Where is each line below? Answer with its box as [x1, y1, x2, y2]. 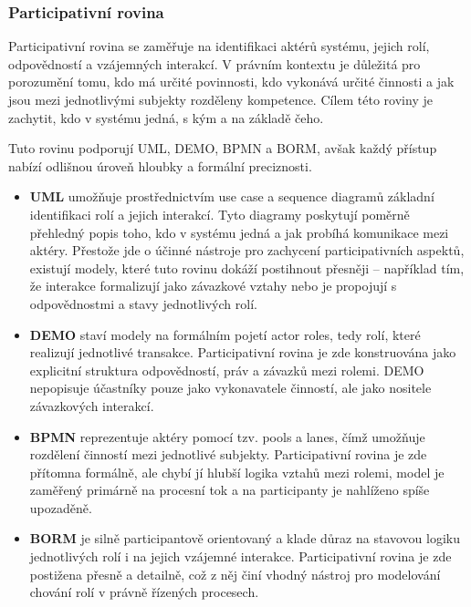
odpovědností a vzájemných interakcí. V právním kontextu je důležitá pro [8, 54, 421, 73]
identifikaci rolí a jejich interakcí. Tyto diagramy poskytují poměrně [29, 204, 410, 223]
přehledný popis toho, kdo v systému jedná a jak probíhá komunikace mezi [29, 222, 449, 242]
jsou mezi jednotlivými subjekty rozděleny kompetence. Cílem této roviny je [8, 90, 433, 108]
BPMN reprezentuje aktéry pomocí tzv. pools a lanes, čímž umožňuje [29, 427, 425, 446]
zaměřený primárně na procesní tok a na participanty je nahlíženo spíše [29, 480, 430, 499]
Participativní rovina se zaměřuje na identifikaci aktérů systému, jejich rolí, [8, 36, 430, 56]
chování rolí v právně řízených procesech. [29, 582, 259, 602]
